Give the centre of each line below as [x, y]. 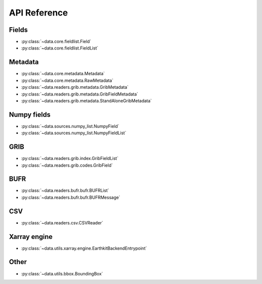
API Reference [38, 13]
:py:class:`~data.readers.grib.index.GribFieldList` [70, 158]
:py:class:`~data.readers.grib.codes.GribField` [67, 165]
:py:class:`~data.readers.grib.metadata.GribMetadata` [75, 87]
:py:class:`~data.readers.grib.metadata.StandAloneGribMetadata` [87, 101]
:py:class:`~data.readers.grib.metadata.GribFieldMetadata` [80, 94]
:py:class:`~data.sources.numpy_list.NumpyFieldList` [74, 133]
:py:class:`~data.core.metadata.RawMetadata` [67, 80]
